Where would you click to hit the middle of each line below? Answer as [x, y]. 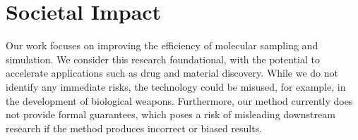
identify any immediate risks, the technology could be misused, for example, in [176, 86]
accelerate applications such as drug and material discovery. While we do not [172, 73]
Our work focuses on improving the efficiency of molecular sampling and [162, 45]
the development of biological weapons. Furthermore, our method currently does [179, 100]
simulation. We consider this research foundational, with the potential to [163, 59]
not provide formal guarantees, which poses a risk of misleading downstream [171, 114]
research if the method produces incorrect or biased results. [134, 128]
